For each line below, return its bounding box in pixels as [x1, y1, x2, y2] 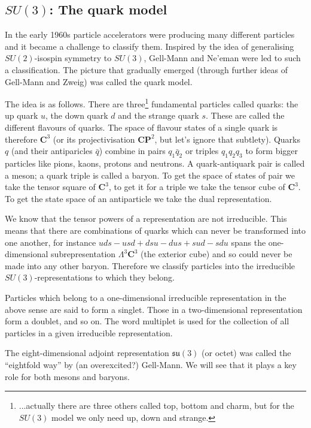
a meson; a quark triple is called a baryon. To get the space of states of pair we [5, 168, 295, 181]
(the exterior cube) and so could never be [141, 248, 292, 260]
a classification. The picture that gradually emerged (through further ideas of [5, 63, 288, 76]
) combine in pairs [99, 144, 166, 157]
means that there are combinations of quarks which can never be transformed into [5, 224, 306, 236]
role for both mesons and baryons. [5, 370, 130, 382]
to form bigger [245, 144, 298, 157]
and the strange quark [118, 109, 199, 122]
